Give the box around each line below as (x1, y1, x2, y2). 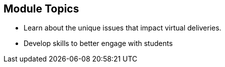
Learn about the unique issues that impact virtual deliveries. (24, 23, 221, 32)
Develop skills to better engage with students (24, 39, 173, 48)
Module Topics (4, 2, 79, 15)
